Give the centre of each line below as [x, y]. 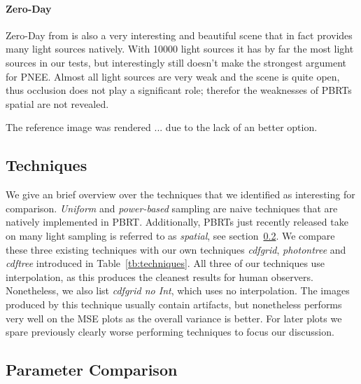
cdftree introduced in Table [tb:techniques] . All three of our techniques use [165, 263]
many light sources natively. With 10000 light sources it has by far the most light [180, 49]
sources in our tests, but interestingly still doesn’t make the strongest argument [176, 62]
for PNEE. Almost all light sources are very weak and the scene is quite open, [173, 76]
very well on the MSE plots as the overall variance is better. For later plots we [174, 318]
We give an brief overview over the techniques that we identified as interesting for [180, 194]
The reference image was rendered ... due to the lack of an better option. [162, 127]
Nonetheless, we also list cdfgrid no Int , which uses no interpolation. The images [178, 290]
